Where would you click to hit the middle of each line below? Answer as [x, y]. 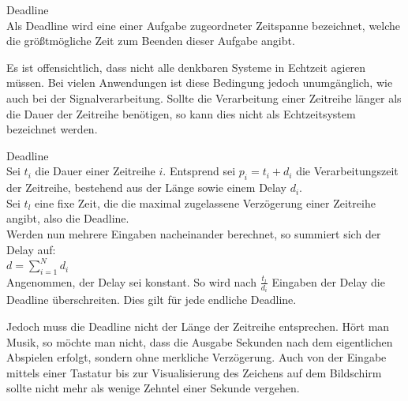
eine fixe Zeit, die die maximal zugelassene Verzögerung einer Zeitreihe [205, 202]
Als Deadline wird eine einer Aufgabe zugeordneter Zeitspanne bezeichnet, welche [204, 25]
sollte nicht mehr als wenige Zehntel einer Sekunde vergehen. [153, 388]
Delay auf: [31, 249]
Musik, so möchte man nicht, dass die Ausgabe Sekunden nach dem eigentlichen [200, 341]
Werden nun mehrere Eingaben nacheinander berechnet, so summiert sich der [194, 233]
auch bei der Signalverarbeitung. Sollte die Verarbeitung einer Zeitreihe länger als [204, 97]
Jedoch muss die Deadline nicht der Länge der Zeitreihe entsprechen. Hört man [198, 326]
